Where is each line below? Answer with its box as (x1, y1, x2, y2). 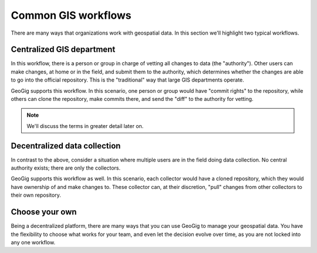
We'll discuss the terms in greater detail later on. (26, 122, 144, 129)
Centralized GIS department (11, 45, 116, 55)
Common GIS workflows (11, 9, 131, 22)
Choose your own (11, 207, 77, 217)
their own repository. (11, 191, 61, 199)
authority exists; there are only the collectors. (11, 164, 121, 171)
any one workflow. (11, 238, 56, 246)
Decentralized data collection (11, 141, 121, 151)
